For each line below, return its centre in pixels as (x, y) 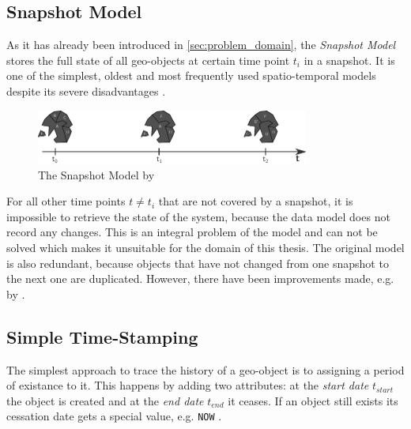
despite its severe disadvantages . (86, 90)
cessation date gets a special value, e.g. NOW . (114, 416)
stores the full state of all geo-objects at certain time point (148, 60)
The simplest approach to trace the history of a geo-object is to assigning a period (205, 369)
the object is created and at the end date (105, 400)
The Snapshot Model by (96, 174)
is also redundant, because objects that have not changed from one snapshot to (198, 263)
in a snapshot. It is (349, 60)
